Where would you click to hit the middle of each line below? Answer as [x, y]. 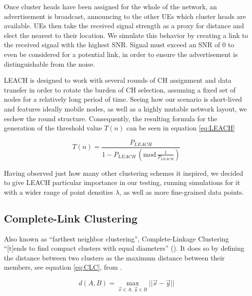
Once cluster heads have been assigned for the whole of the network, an [110, 6]
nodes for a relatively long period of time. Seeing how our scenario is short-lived [123, 99]
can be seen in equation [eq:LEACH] [181, 128]
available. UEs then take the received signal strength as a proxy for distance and [124, 26]
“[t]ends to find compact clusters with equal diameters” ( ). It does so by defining [124, 248]
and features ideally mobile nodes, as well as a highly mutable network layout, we [126, 108]
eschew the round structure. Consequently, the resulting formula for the [111, 118]
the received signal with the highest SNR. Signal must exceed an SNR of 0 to [119, 45]
